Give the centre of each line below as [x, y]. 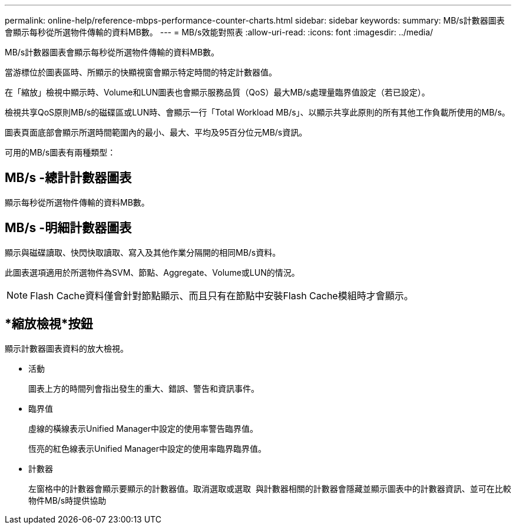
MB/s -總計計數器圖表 [68, 178]
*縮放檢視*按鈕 [49, 324]
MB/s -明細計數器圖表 [68, 228]
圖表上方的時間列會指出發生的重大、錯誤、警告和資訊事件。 [144, 388]
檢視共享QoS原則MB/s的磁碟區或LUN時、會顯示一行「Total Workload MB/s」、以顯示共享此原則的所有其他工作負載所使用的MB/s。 [257, 112]
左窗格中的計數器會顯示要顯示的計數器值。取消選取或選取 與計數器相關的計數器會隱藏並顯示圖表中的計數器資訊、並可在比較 [270, 488]
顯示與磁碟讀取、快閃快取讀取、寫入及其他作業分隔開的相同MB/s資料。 [143, 252]
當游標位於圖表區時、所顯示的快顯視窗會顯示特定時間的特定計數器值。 [141, 72]
